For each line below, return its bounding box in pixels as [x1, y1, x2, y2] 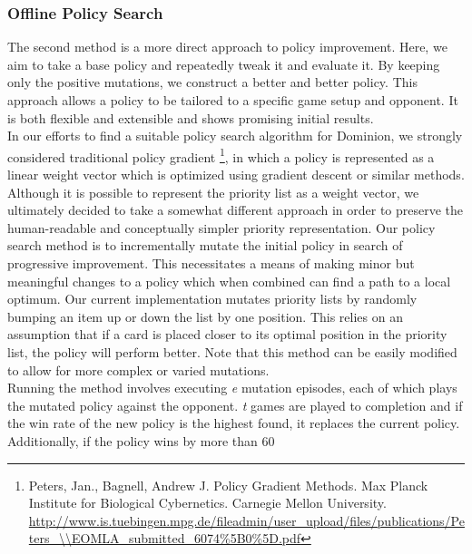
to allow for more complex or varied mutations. [7, 360, 270, 379]
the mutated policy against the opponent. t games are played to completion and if [7, 395, 463, 414]
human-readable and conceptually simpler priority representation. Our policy [7, 218, 436, 237]
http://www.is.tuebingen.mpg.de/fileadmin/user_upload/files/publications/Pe [28, 510, 465, 530]
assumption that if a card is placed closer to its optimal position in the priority [7, 325, 447, 344]
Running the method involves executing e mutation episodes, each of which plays [7, 378, 457, 397]
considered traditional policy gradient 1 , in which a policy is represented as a [7, 144, 435, 166]
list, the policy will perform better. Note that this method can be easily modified [7, 342, 457, 361]
